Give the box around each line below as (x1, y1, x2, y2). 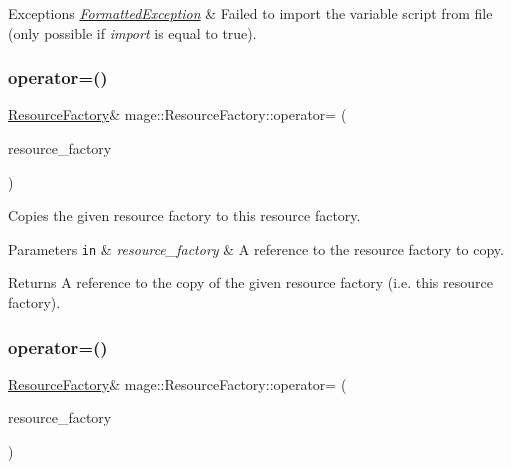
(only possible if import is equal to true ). (8, 22, 257, 43)
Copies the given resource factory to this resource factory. (8, 205, 361, 226)
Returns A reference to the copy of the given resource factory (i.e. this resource (8, 272, 493, 293)
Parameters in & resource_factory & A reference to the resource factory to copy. (8, 238, 504, 259)
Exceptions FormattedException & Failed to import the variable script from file (8, 3, 493, 23)
